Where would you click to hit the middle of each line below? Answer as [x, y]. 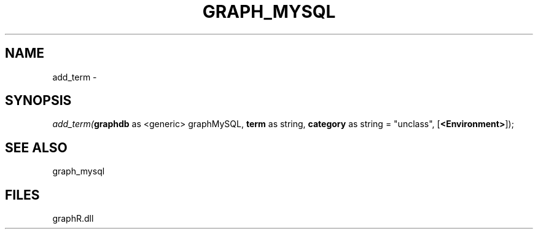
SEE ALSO [36, 147]
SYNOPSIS [38, 101]
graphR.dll [73, 219]
